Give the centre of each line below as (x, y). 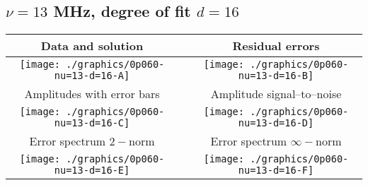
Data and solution (92, 46)
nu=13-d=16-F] (276, 171)
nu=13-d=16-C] (92, 123)
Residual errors (276, 46)
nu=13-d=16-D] (276, 123)
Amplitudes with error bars (92, 94)
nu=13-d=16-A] (92, 76)
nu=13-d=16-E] (92, 171)
